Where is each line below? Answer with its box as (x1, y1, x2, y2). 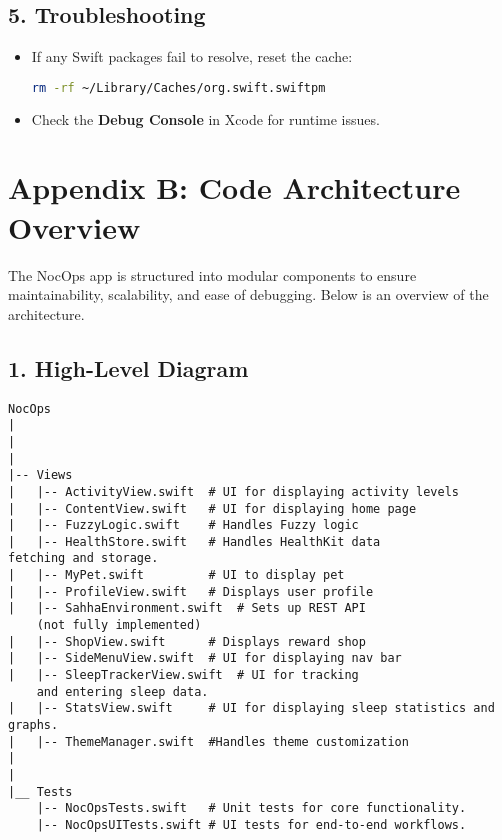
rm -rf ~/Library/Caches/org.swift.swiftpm (31, 80, 326, 95)
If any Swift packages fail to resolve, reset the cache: (31, 46, 353, 67)
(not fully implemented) (36, 618, 202, 633)
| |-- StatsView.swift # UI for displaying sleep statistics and (8, 701, 495, 716)
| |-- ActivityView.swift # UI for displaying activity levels (8, 484, 460, 499)
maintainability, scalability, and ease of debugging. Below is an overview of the (8, 284, 489, 305)
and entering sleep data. (36, 684, 209, 699)
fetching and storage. (8, 551, 159, 566)
